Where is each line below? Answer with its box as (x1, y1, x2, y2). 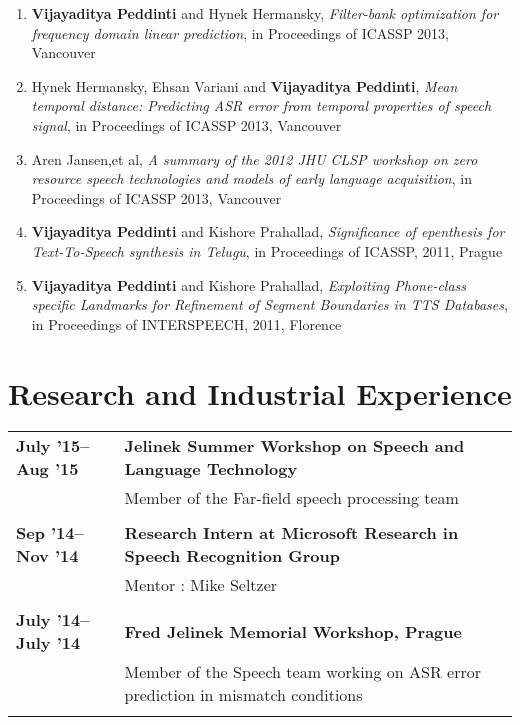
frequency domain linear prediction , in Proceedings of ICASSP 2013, (31, 22, 449, 43)
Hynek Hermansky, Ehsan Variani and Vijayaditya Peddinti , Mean (31, 75, 458, 96)
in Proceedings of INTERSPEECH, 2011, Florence (31, 313, 342, 334)
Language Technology (124, 457, 298, 481)
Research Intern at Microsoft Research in (124, 521, 459, 545)
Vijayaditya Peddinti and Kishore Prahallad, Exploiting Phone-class (31, 274, 467, 295)
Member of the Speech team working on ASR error (124, 660, 481, 684)
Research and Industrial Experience (8, 372, 512, 413)
